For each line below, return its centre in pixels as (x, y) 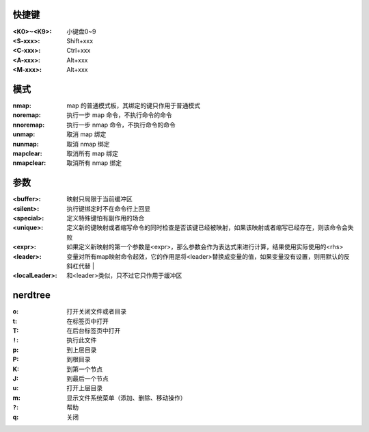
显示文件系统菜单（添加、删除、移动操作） (126, 398)
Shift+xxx (80, 40)
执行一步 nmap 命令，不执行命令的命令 (121, 125)
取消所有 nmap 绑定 (94, 163)
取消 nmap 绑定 (88, 144)
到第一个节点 (84, 369)
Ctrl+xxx (79, 51)
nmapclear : (29, 163)
